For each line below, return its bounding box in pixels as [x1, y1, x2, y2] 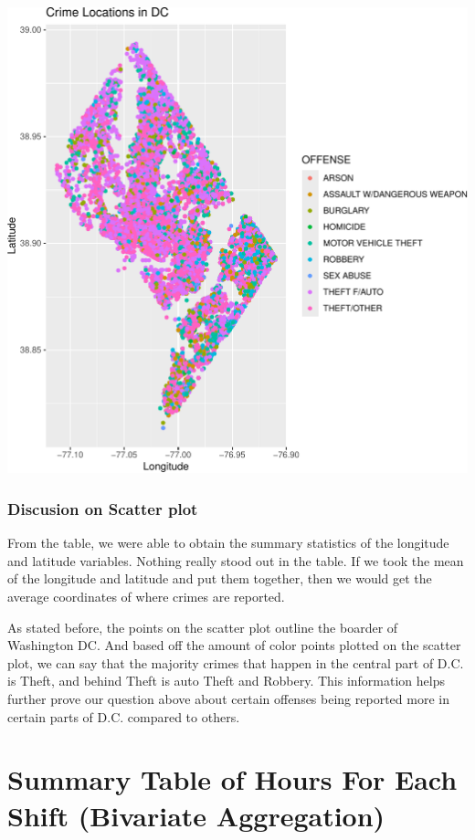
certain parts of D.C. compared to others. [7, 707, 240, 726]
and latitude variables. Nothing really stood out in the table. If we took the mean [7, 551, 464, 570]
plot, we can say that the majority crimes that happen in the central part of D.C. [7, 653, 464, 672]
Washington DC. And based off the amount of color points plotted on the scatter [7, 635, 461, 655]
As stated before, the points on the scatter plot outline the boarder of [7, 617, 398, 636]
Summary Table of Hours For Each [7, 761, 458, 798]
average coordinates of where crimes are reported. [7, 587, 285, 606]
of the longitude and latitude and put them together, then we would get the [7, 569, 432, 588]
